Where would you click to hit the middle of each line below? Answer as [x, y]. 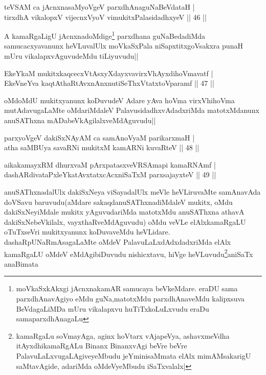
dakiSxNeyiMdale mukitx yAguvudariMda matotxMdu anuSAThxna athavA [124, 212]
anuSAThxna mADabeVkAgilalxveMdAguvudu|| [80, 120]
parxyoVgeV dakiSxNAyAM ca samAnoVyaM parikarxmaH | [99, 137]
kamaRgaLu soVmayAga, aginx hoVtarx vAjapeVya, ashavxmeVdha [123, 335]
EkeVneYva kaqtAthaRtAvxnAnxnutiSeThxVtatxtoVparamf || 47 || [109, 83]
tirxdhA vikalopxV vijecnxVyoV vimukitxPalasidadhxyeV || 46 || [105, 17]
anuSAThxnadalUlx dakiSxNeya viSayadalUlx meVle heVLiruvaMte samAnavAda [132, 191]
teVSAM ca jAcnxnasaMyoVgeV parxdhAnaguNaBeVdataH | [99, 7]
